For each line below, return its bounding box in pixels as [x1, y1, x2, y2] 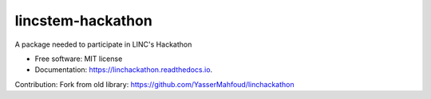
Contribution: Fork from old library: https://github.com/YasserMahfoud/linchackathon [14, 79, 295, 89]
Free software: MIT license [34, 54, 123, 63]
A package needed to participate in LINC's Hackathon [14, 40, 192, 49]
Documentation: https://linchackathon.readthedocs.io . [34, 65, 213, 74]
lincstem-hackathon [14, 12, 153, 29]
